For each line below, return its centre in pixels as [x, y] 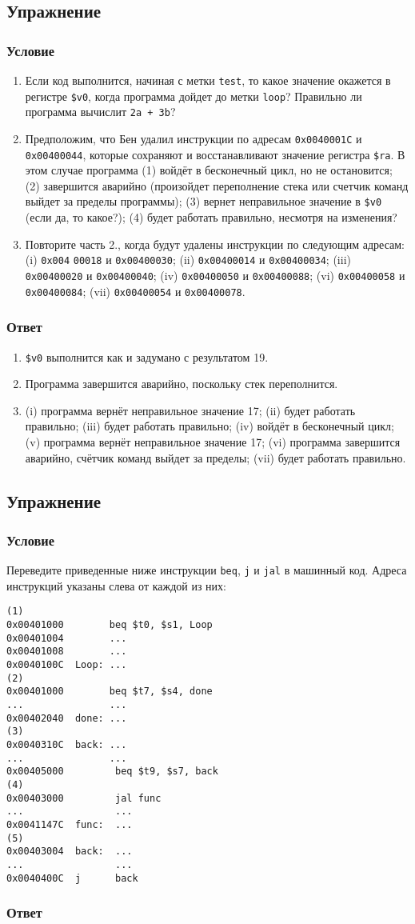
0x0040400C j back [72, 878]
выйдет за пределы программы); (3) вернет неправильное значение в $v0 [204, 201]
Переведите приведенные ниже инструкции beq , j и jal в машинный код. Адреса [207, 570]
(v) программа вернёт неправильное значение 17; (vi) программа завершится [213, 441]
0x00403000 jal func [84, 798]
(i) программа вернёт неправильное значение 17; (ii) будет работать [190, 410]
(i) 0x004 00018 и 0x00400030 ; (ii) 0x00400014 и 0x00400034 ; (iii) [188, 260]
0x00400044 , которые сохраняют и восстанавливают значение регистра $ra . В [215, 154]
